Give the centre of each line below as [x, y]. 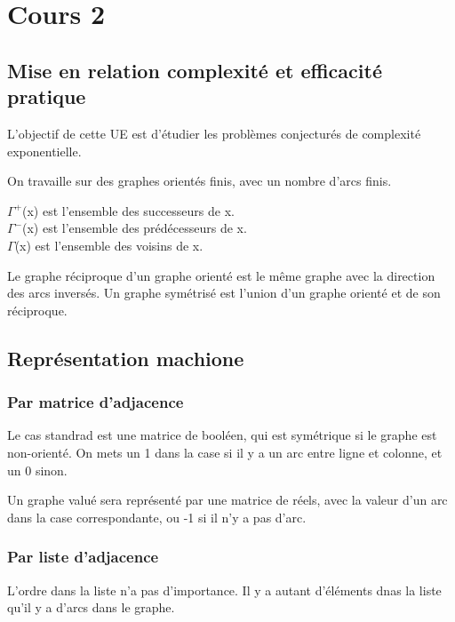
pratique [47, 96]
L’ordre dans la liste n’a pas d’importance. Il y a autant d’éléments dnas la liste [224, 590]
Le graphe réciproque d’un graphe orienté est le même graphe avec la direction [221, 275]
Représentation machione [126, 358]
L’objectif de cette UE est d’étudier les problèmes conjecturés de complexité [214, 133]
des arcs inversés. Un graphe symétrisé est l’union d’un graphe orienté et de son [224, 293]
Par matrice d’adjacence [96, 402]
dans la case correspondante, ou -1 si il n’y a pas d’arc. [157, 517]
